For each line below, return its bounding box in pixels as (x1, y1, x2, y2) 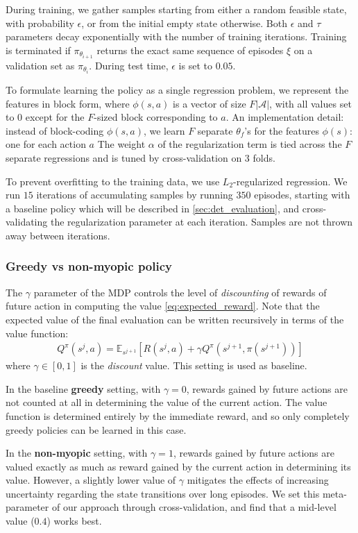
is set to (178, 58, 212, 72)
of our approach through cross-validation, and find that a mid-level (51, 500, 336, 514)
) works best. (46, 514, 102, 528)
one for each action (6, 137, 86, 151)
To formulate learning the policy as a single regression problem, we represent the (6, 82, 349, 96)
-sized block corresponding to (94, 110, 218, 124)
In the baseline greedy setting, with (6, 381, 161, 396)
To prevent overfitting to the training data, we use (6, 174, 220, 188)
